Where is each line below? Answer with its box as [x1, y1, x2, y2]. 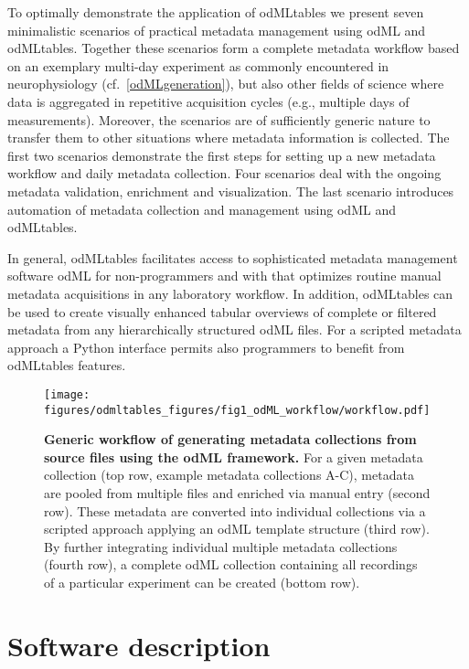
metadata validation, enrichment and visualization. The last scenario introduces [7, 181, 454, 200]
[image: [44, 388, 91, 401]
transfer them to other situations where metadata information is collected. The [7, 128, 450, 147]
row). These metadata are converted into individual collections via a [44, 501, 426, 520]
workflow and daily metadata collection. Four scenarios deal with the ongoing [7, 164, 442, 183]
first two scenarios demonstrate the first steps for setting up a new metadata [7, 145, 436, 165]
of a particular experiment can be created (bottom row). [44, 572, 360, 591]
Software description [7, 626, 271, 664]
